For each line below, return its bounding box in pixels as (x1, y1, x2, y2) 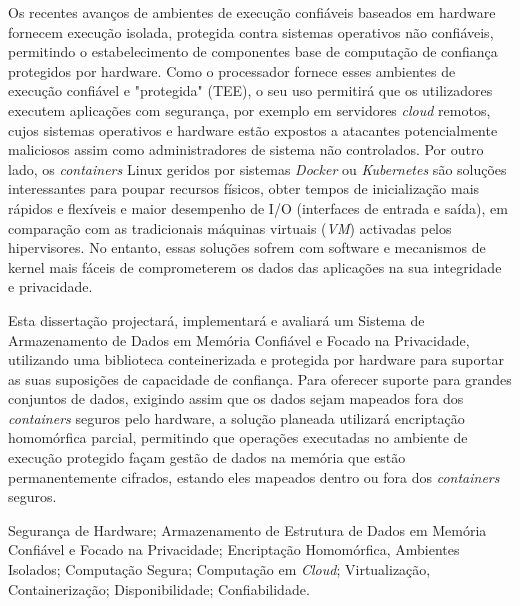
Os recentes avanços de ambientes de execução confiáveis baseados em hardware (8, 2, 496, 22)
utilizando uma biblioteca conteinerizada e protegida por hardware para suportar (8, 349, 504, 370)
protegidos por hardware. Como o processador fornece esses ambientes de (8, 60, 456, 81)
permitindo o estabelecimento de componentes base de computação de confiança (8, 41, 498, 62)
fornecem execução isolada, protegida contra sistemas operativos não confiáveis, (8, 21, 494, 42)
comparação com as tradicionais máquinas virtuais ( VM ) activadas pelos (8, 217, 452, 238)
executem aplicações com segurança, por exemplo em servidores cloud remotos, (8, 99, 491, 120)
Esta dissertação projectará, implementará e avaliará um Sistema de (8, 309, 425, 330)
